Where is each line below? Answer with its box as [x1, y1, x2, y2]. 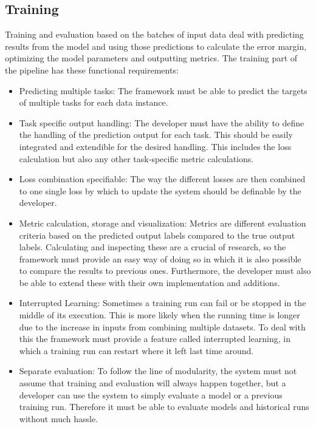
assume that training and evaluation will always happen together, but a [19, 377, 286, 389]
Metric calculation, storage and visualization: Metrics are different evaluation [19, 216, 306, 229]
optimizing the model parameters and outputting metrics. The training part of [5, 52, 298, 64]
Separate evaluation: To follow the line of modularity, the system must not [19, 364, 297, 377]
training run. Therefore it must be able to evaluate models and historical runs [19, 400, 309, 413]
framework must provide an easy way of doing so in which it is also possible [19, 252, 301, 265]
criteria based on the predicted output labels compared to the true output [19, 228, 295, 241]
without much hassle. [19, 412, 98, 425]
